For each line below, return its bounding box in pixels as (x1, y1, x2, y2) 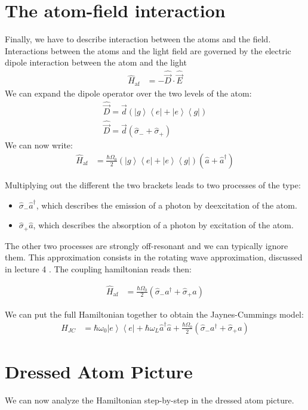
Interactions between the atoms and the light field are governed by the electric (5, 44, 291, 57)
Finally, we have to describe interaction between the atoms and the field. (5, 33, 271, 45)
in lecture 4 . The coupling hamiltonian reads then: (5, 262, 192, 275)
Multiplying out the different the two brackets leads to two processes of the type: (5, 178, 301, 191)
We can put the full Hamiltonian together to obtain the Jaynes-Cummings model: (5, 307, 304, 320)
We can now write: (5, 139, 73, 151)
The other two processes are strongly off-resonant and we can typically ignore (5, 239, 288, 251)
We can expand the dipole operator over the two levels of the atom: (5, 86, 252, 99)
